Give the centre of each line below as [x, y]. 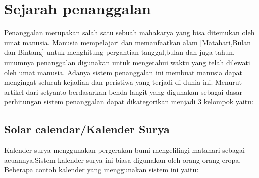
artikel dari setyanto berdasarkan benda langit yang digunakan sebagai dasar [123, 92]
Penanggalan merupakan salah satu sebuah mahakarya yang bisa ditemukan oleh [129, 33]
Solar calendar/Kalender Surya [87, 129]
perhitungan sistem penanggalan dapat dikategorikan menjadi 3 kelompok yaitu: [129, 102]
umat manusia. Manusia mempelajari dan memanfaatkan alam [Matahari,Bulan [127, 42]
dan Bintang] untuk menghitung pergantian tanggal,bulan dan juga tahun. [119, 52]
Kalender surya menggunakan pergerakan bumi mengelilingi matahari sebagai [124, 150]
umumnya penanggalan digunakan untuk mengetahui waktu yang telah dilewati [127, 62]
